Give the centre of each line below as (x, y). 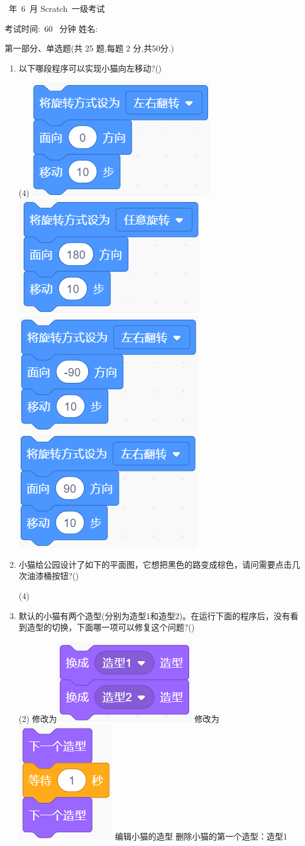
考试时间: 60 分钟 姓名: (51, 28)
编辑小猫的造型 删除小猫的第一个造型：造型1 (201, 836)
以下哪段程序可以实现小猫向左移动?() (90, 68)
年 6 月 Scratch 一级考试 (57, 8)
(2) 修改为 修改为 (119, 718)
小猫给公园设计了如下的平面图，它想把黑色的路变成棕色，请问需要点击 (155, 564)
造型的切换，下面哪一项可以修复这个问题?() (111, 627)
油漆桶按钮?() (53, 576)
